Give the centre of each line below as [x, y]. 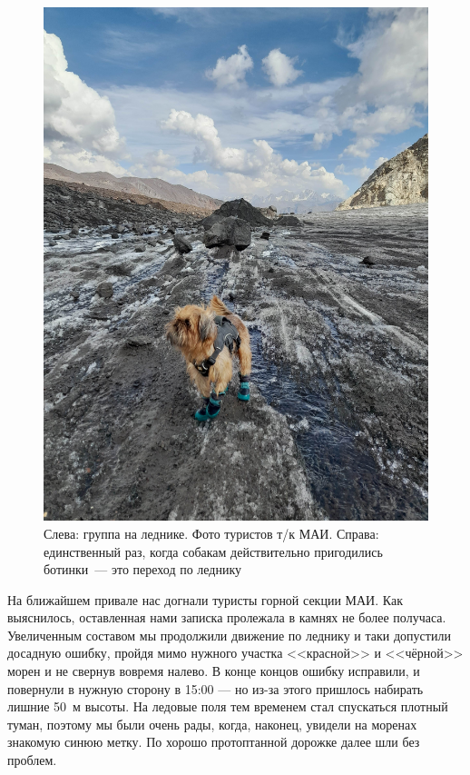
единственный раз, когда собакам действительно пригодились [213, 551]
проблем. [32, 760]
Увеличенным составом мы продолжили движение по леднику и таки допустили [229, 635]
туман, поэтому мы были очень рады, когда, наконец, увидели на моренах [212, 724]
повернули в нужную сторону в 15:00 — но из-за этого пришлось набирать [215, 688]
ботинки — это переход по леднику [143, 569]
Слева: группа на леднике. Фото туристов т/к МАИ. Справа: [211, 533]
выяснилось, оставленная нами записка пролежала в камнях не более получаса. [227, 617]
